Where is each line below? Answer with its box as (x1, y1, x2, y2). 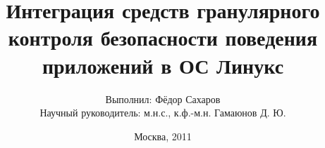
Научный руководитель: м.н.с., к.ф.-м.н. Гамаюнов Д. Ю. (39, 105, 286, 120)
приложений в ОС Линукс (42, 51, 284, 79)
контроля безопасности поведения (8, 23, 318, 52)
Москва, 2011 (134, 128, 192, 143)
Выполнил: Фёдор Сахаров (105, 91, 221, 106)
